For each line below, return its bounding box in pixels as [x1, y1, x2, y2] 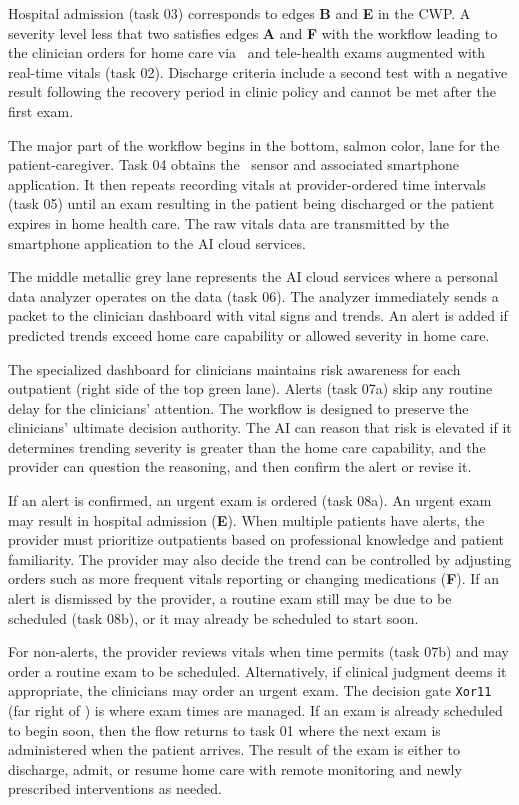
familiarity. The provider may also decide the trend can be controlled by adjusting [8, 548, 512, 569]
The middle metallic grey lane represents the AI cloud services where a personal [8, 266, 498, 287]
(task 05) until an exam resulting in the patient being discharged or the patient [8, 193, 495, 214]
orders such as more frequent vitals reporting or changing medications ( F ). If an [8, 568, 500, 589]
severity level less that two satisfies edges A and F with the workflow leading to [8, 22, 498, 43]
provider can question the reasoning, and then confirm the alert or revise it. [8, 456, 472, 477]
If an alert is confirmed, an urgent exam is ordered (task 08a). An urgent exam [8, 490, 492, 511]
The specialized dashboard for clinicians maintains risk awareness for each [8, 358, 461, 379]
